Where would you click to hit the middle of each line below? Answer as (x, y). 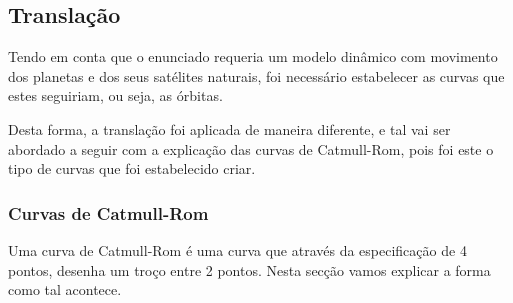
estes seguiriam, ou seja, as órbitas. (115, 95)
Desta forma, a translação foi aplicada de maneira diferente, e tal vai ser (229, 128)
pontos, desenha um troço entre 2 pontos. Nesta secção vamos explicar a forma (249, 269)
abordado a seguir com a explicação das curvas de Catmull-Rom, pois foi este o (251, 148)
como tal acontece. (65, 289)
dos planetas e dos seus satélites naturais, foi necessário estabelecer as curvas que (256, 75)
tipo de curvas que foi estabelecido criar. (132, 168)
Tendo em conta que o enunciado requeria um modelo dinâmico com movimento (253, 56)
